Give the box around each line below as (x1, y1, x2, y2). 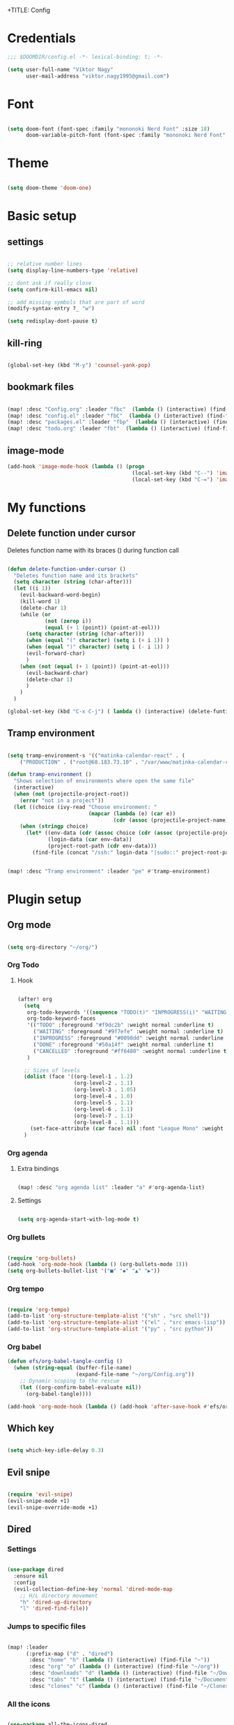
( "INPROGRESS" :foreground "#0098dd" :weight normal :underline (33, 1035, 224, 1042)
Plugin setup (7, 891, 82, 907)
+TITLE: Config (7, 6, 51, 14)
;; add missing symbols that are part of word (7, 298, 145, 306)
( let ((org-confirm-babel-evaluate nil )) (19, 1383, 141, 1391)
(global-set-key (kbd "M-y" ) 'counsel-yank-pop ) (7, 362, 151, 369)
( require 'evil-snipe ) (7, 1491, 73, 1498)
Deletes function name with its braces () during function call (7, 546, 180, 554)
